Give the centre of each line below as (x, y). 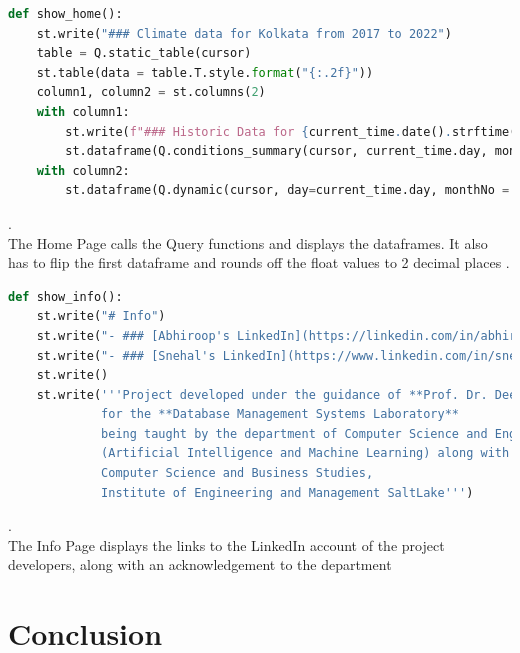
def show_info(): (65, 296)
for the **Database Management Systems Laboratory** (280, 414)
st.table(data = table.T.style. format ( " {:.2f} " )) (205, 72)
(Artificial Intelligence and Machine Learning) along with (305, 453)
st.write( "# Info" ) (101, 316)
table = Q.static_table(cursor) (144, 53)
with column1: (83, 111)
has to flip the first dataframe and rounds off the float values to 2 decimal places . (259, 262)
